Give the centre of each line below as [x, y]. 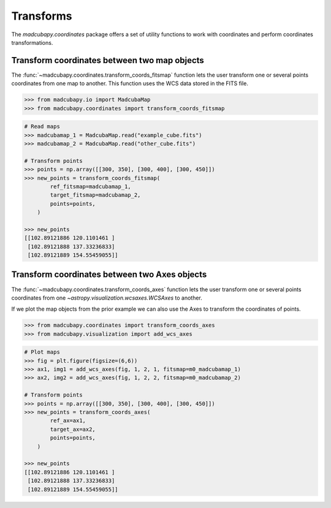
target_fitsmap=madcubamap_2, [95, 195]
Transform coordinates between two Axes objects [109, 275]
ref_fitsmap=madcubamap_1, [90, 186]
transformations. [32, 42]
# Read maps [42, 127]
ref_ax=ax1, [68, 421]
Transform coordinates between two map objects [108, 60]
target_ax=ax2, [73, 429]
